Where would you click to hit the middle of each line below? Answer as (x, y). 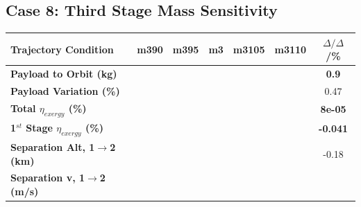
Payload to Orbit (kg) (64, 74)
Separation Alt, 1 (53, 146)
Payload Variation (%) (65, 90)
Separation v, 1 (48, 178)
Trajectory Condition (62, 49)
